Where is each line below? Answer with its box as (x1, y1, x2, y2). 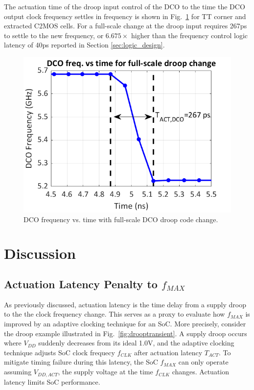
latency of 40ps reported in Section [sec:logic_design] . (4, 40, 165, 50)
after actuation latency (134, 347, 203, 357)
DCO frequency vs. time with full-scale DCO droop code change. (23, 214, 218, 224)
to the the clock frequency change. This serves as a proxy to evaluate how (4, 309, 225, 319)
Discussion (4, 243, 76, 263)
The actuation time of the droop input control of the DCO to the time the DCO (4, 1, 245, 11)
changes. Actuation (172, 367, 230, 377)
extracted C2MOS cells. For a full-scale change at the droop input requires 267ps (4, 21, 247, 31)
